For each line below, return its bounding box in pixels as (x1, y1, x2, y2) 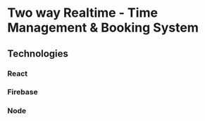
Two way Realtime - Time (7, 5, 159, 21)
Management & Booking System (7, 20, 199, 36)
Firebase (7, 87, 38, 97)
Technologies (7, 48, 69, 59)
